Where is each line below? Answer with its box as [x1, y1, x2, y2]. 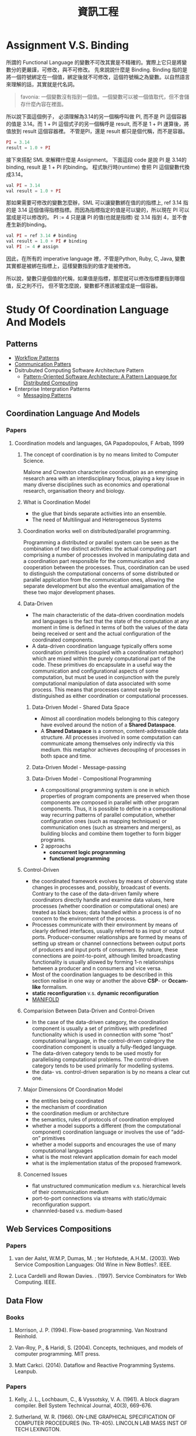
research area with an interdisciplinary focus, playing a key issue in [23, 475, 185, 482]
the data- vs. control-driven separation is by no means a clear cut [32, 1068, 190, 1075]
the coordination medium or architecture [32, 1110, 129, 1117]
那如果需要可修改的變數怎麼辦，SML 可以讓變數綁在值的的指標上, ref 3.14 [6, 199, 182, 206]
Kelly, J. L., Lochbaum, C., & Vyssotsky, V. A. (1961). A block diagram [14, 1396, 180, 1403]
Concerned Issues [23, 1171, 68, 1178]
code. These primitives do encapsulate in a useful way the [32, 661, 172, 668]
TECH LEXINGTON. [14, 1426, 61, 1433]
